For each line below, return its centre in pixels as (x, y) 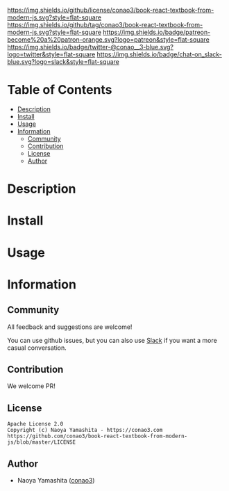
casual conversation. (37, 348)
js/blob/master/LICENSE (42, 442)
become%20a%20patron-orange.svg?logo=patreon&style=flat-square (108, 40)
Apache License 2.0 (35, 424)
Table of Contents (60, 90)
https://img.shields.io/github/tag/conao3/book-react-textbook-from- (105, 25)
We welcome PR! (31, 386)
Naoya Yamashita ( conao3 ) (56, 480)
